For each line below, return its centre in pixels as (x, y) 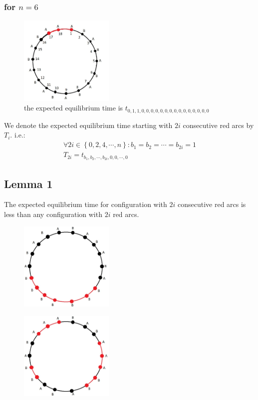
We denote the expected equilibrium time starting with (88, 125)
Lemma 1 (28, 183)
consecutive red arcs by (218, 125)
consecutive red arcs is (212, 204)
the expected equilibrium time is (74, 108)
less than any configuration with (53, 214)
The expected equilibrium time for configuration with (86, 204)
